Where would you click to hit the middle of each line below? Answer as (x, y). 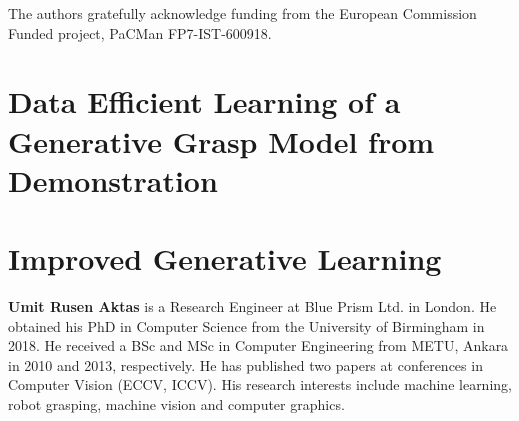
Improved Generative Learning (225, 258)
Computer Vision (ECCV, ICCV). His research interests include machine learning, (260, 384)
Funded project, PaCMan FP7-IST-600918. (140, 32)
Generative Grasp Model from (221, 140)
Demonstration (113, 179)
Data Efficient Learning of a (204, 101)
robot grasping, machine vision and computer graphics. (176, 404)
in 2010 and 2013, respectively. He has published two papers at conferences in (245, 364)
